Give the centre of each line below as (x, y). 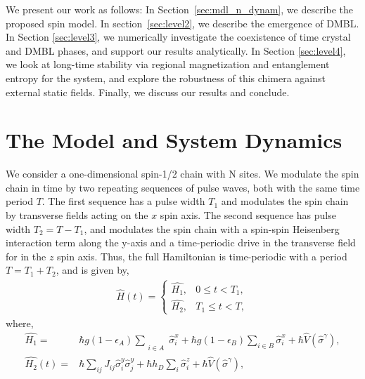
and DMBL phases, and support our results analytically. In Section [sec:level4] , (176, 50)
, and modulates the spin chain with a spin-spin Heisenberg (212, 228)
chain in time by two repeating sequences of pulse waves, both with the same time (183, 187)
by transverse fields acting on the (77, 215)
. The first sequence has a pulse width (123, 201)
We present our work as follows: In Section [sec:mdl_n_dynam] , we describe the (180, 9)
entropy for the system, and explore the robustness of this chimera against (166, 78)
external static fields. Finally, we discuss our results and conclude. (148, 92)
